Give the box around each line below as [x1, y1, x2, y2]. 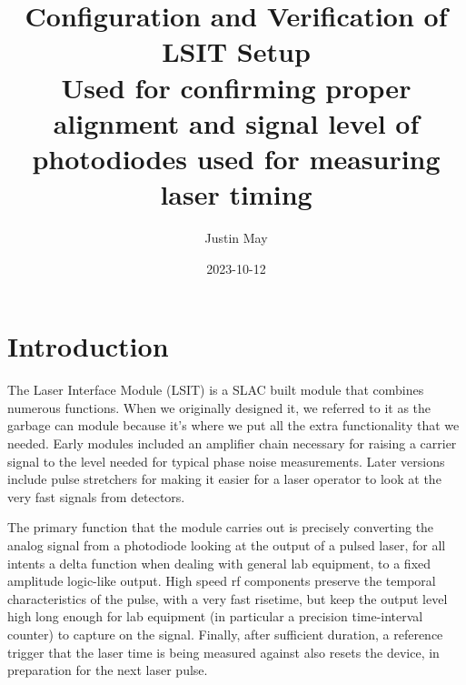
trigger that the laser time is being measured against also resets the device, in [7, 642, 440, 661]
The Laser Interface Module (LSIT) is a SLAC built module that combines [7, 380, 424, 399]
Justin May [204, 228, 268, 247]
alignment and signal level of [53, 104, 420, 141]
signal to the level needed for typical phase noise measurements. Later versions [7, 451, 445, 470]
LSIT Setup [162, 33, 311, 70]
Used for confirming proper [61, 68, 411, 106]
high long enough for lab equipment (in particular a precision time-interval [7, 607, 423, 626]
